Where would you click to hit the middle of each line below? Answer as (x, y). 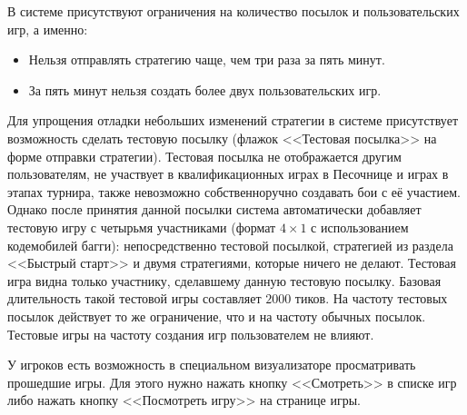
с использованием (360, 227)
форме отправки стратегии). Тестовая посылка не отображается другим (204, 156)
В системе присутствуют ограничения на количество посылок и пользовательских (233, 11)
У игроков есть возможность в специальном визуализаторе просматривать (212, 365)
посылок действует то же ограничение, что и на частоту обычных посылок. (217, 316)
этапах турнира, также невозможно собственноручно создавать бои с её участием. (234, 191)
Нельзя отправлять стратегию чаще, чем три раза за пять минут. (207, 59)
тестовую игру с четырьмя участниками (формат (142, 227)
